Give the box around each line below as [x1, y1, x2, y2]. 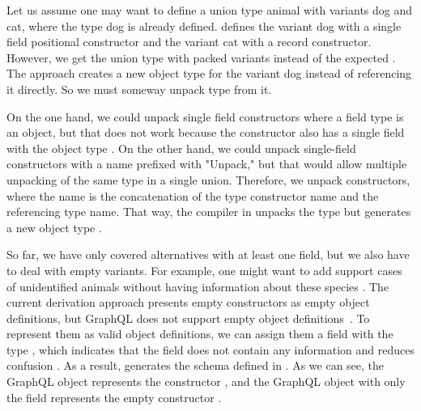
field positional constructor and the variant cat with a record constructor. [6, 33, 372, 50]
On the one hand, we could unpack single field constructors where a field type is [6, 108, 404, 125]
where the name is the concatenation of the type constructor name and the [6, 187, 379, 204]
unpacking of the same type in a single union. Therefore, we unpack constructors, [6, 171, 410, 188]
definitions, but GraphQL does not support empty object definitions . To [6, 309, 370, 326]
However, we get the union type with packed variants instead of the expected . [6, 49, 396, 66]
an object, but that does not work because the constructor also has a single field [6, 124, 405, 141]
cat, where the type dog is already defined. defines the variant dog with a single [6, 17, 402, 34]
